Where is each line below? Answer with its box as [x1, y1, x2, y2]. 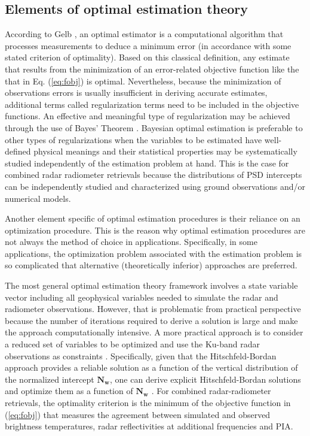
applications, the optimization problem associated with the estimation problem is [5, 247, 302, 259]
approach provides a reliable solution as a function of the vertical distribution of [5, 361, 298, 374]
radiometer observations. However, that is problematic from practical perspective [5, 302, 301, 315]
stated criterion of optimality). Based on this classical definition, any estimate [5, 51, 290, 63]
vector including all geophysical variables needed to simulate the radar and [5, 290, 278, 303]
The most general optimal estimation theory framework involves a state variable [5, 279, 298, 292]
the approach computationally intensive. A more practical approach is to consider [5, 326, 303, 338]
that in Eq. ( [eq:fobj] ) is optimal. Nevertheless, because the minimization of [5, 74, 281, 87]
